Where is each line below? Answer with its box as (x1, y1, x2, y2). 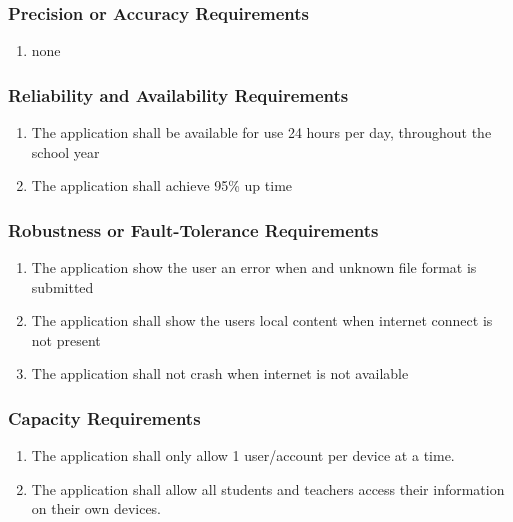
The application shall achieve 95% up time (31, 175, 293, 196)
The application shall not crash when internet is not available (31, 363, 409, 384)
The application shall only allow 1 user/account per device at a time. (31, 445, 455, 466)
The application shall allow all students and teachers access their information (31, 478, 505, 499)
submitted (31, 276, 94, 297)
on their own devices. (31, 498, 162, 519)
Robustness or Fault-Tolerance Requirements (8, 217, 379, 242)
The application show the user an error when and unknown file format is (31, 257, 477, 278)
